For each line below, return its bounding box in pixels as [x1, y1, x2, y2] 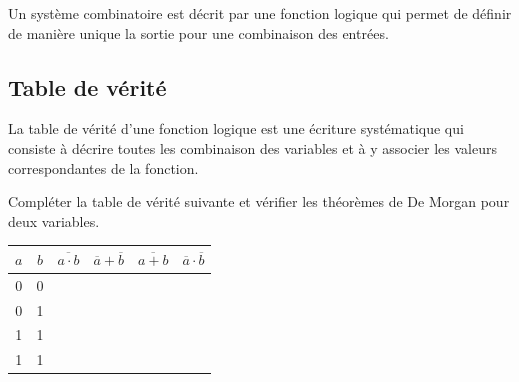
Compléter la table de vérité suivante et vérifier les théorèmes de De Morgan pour [8, 191, 510, 212]
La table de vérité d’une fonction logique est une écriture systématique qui [8, 118, 464, 139]
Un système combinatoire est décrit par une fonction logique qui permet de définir [8, 3, 512, 23]
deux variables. [8, 210, 100, 231]
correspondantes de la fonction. [8, 157, 199, 178]
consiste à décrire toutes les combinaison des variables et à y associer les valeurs [8, 137, 497, 158]
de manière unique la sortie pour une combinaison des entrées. [8, 22, 389, 43]
